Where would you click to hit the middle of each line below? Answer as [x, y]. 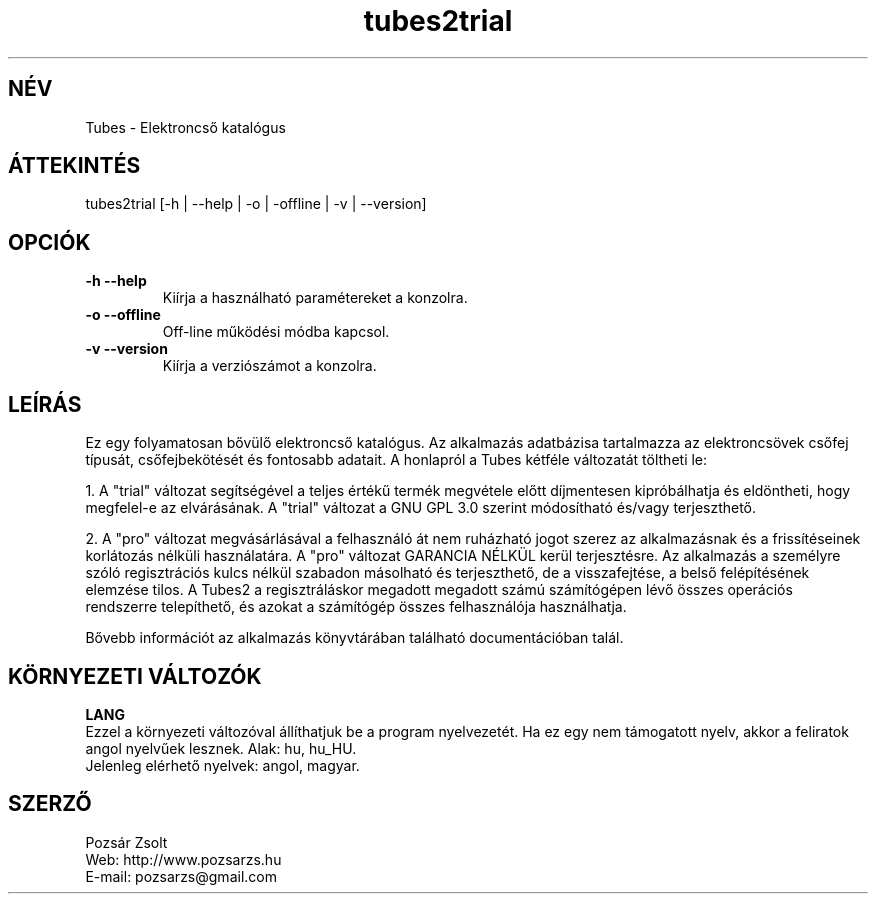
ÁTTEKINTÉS [74, 166]
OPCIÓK [49, 242]
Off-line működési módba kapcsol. [276, 332]
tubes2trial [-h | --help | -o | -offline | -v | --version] [256, 204]
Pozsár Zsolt [126, 842]
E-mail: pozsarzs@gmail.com [181, 876]
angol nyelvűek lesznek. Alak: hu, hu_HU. [221, 748]
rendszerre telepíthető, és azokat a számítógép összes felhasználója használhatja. [356, 607]
